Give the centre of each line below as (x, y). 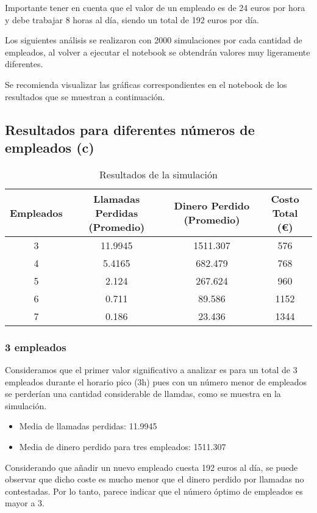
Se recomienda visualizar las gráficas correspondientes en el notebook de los (146, 84)
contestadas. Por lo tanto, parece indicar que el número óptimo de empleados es (154, 491)
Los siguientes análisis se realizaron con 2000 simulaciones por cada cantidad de (154, 40)
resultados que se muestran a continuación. (85, 96)
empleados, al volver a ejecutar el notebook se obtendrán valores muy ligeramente (158, 52)
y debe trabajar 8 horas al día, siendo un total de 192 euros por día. (132, 19)
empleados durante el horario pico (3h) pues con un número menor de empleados (156, 381)
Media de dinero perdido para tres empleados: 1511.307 (123, 446)
